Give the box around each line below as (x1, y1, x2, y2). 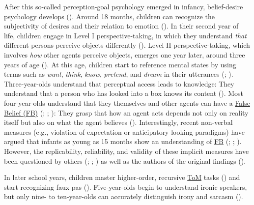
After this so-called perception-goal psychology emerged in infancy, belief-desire (4, 1, 243, 11)
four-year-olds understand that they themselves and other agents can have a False (4, 97, 250, 108)
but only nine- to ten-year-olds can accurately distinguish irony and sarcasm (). (4, 191, 243, 202)
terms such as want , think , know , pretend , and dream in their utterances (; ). (4, 69, 233, 79)
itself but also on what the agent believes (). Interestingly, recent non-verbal (4, 117, 233, 127)
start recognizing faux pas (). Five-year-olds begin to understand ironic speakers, (4, 181, 247, 192)
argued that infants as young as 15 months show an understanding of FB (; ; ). (4, 136, 242, 146)
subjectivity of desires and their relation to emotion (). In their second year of (4, 21, 239, 31)
